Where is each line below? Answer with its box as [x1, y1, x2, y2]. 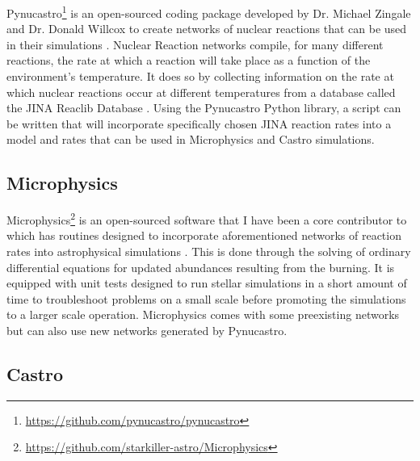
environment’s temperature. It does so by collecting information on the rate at [6, 68, 394, 85]
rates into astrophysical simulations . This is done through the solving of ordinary [6, 243, 411, 260]
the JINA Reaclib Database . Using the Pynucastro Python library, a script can [6, 99, 401, 116]
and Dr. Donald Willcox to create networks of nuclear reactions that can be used [6, 20, 407, 37]
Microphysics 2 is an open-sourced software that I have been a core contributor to [6, 209, 407, 228]
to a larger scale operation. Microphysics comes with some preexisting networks [6, 306, 400, 323]
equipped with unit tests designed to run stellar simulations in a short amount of [6, 275, 407, 291]
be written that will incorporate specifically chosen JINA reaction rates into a [6, 115, 392, 132]
